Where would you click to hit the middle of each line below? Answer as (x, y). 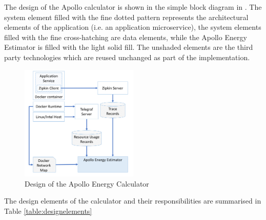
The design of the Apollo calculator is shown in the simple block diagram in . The (133, 7)
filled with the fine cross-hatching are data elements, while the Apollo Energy (126, 37)
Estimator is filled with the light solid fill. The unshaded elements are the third (129, 47)
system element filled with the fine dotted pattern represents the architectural (126, 17)
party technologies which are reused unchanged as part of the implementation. (127, 57)
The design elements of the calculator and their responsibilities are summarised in (133, 201)
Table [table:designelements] (48, 210)
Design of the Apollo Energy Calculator (87, 183)
